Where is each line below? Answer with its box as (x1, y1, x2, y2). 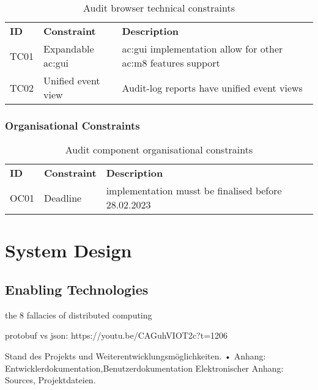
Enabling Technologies (5, 279, 149, 298)
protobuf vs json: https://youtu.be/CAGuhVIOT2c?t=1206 (5, 329, 228, 342)
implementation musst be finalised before (106, 183, 282, 198)
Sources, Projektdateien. (5, 373, 96, 386)
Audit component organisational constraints (65, 142, 253, 157)
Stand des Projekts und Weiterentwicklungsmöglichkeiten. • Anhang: (5, 349, 266, 362)
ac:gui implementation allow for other (122, 42, 283, 56)
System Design (5, 238, 132, 263)
